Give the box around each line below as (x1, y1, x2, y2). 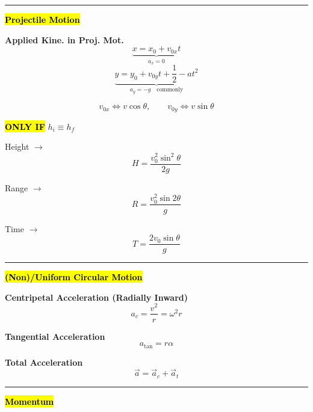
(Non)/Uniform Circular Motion (5, 271, 143, 283)
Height (5, 140, 29, 153)
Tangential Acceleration (5, 330, 105, 342)
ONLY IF (5, 120, 45, 132)
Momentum (5, 395, 54, 407)
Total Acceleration (5, 355, 83, 368)
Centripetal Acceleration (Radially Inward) (5, 291, 188, 303)
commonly (156, 87, 184, 93)
